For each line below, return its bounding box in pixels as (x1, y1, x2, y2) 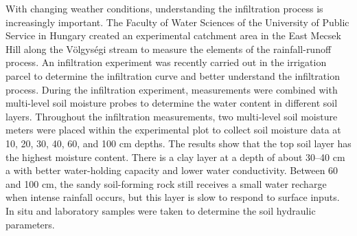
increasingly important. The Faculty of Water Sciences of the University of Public (5, 14, 349, 29)
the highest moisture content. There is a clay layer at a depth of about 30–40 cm (5, 149, 345, 164)
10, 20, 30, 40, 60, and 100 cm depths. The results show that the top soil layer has (5, 136, 352, 150)
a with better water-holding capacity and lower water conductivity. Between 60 (5, 163, 338, 178)
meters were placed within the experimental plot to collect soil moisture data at (5, 122, 341, 137)
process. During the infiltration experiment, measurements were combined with (5, 82, 338, 96)
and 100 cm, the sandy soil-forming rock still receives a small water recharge (5, 176, 327, 191)
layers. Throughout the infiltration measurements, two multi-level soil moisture (5, 109, 338, 123)
